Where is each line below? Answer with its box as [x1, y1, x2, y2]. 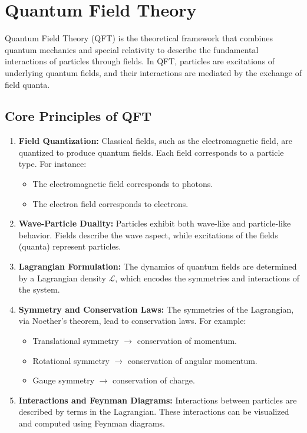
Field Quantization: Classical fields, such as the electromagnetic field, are [18, 135, 293, 147]
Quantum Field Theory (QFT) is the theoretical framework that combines [5, 32, 273, 44]
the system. [18, 283, 60, 296]
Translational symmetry [32, 334, 119, 347]
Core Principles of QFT [5, 107, 151, 125]
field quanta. [5, 78, 50, 90]
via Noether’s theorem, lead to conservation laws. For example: [18, 314, 246, 327]
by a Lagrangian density [18, 271, 106, 284]
